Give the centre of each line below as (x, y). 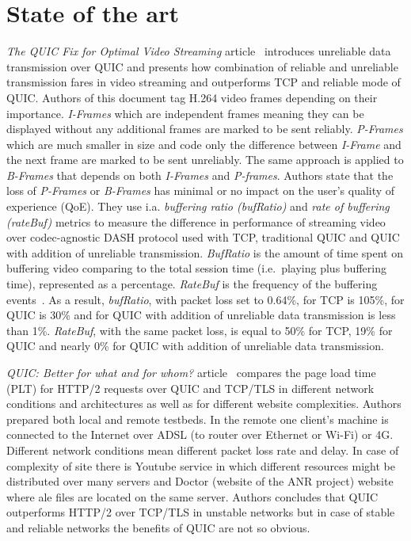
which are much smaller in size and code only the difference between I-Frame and (204, 144)
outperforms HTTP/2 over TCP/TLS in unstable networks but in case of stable (201, 512)
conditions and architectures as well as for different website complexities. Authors (204, 404)
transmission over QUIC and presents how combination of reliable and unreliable (202, 66)
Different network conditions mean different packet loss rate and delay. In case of (203, 450)
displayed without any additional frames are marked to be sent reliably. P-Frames (205, 129)
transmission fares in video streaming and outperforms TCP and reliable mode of (204, 82)
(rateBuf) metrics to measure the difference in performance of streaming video (196, 221)
